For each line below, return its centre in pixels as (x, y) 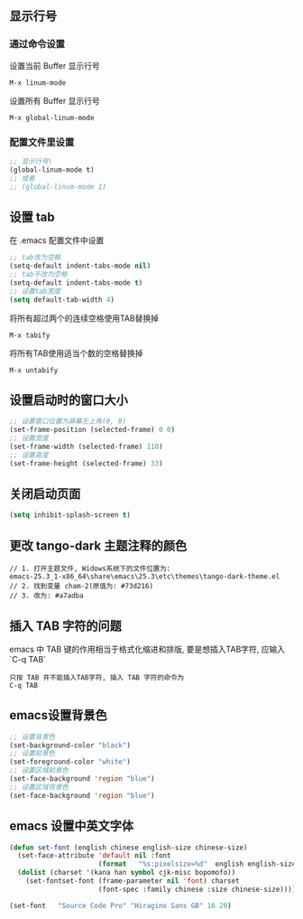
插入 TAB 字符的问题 (65, 626)
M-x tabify (30, 335)
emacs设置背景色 (58, 715)
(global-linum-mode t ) (52, 170)
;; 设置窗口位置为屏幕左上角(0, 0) (68, 422)
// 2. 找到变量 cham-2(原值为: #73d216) (82, 586)
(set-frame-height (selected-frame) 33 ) (87, 464)
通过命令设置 (37, 44)
